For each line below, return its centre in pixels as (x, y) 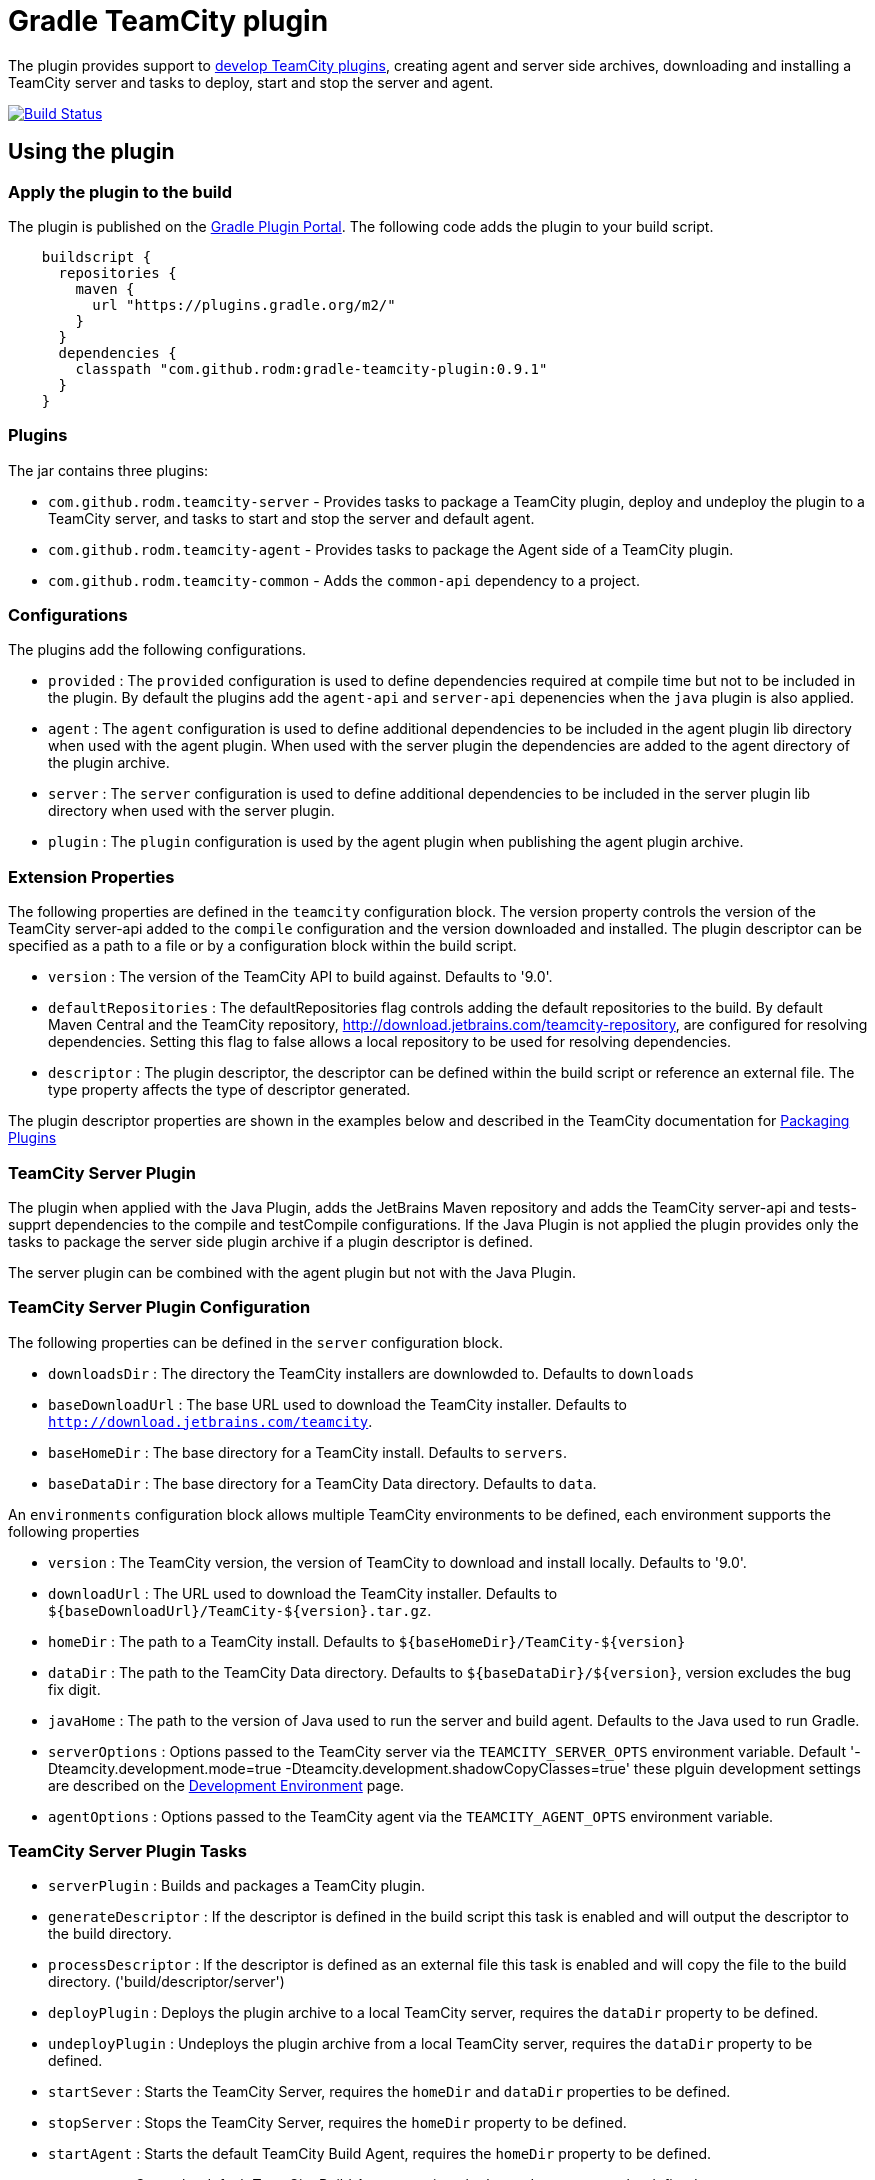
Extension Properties (91, 876)
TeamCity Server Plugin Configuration (159, 1307)
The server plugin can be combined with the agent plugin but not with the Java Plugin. (292, 1272)
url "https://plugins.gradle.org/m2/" (244, 304)
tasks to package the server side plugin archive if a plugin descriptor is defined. (270, 1241)
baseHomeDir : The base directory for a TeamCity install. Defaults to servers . (308, 1452)
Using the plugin (91, 152)
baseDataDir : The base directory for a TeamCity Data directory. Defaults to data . (322, 1483)
